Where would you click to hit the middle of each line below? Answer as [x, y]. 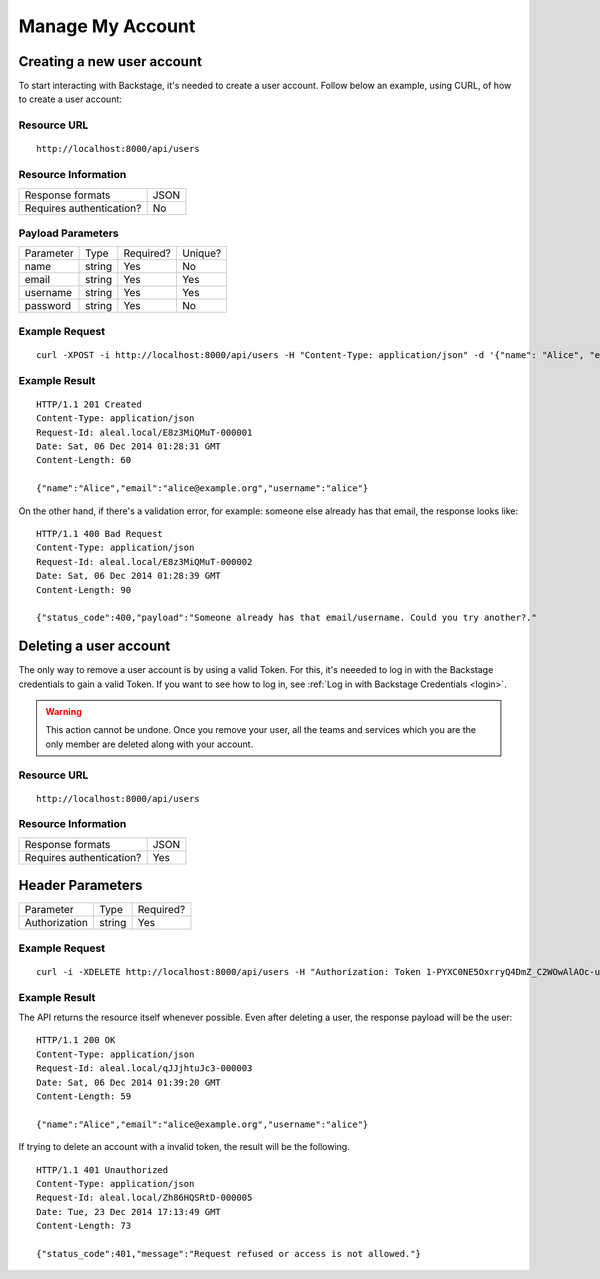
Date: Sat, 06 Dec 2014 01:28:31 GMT [129, 446]
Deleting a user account [94, 646]
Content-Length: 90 [84, 589]
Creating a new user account [110, 61]
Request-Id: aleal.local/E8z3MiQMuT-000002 [144, 561]
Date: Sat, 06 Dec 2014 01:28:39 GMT [129, 576]
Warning [63, 711]
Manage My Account [107, 26]
